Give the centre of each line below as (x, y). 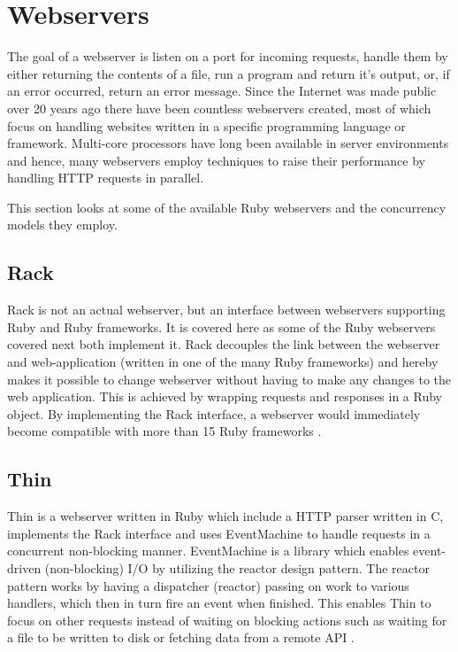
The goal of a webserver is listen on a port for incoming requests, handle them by (228, 56)
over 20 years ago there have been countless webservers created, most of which (219, 108)
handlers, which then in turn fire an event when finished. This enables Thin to (219, 603)
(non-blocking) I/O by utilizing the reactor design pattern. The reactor (237, 568)
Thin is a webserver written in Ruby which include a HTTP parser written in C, (225, 516)
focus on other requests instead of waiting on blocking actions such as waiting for (227, 620)
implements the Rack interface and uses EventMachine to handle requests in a (219, 533)
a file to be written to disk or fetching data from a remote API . (181, 637)
